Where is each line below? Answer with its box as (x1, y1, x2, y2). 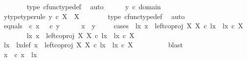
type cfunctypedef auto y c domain (26, 1, 161, 11)
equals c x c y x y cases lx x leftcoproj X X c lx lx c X (3, 20, 244, 31)
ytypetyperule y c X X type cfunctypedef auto (3, 11, 185, 21)
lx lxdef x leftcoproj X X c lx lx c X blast (3, 40, 183, 50)
